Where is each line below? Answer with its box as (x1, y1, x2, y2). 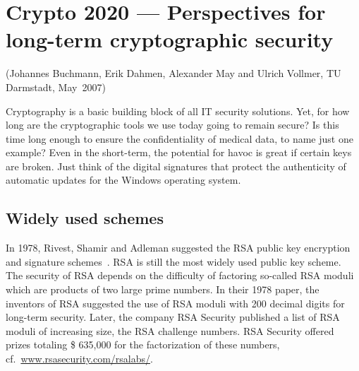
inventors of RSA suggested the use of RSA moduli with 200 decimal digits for (6, 295, 345, 310)
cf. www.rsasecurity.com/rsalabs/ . (6, 351, 153, 366)
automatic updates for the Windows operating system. (6, 172, 241, 187)
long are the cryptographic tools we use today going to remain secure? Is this (6, 117, 339, 132)
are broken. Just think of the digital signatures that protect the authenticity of (6, 158, 346, 173)
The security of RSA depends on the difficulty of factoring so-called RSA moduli (6, 268, 354, 283)
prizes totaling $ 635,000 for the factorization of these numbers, (6, 337, 280, 352)
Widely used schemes (6, 207, 164, 229)
